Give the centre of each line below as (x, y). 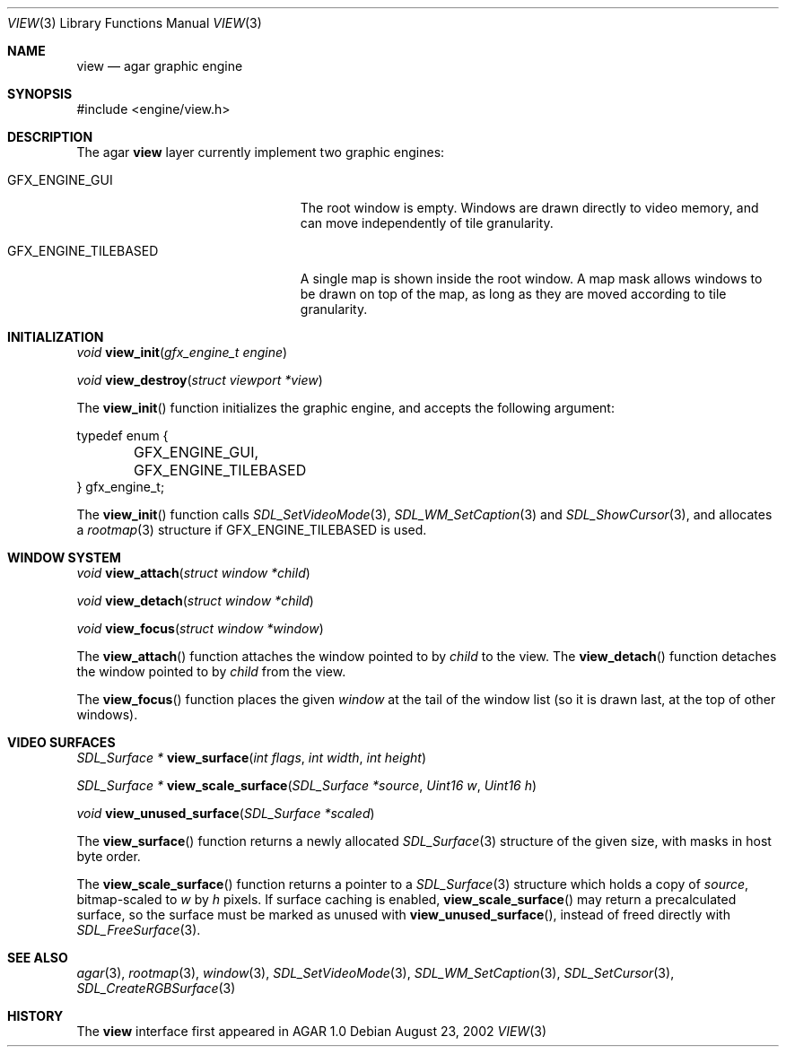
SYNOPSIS (40, 94)
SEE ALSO (38, 958)
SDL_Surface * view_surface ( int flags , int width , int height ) (252, 758)
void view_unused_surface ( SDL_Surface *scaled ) (226, 813)
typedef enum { (122, 436)
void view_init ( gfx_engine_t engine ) (182, 352)
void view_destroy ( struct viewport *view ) (200, 380)
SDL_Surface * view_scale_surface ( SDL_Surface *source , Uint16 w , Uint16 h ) (307, 785)
